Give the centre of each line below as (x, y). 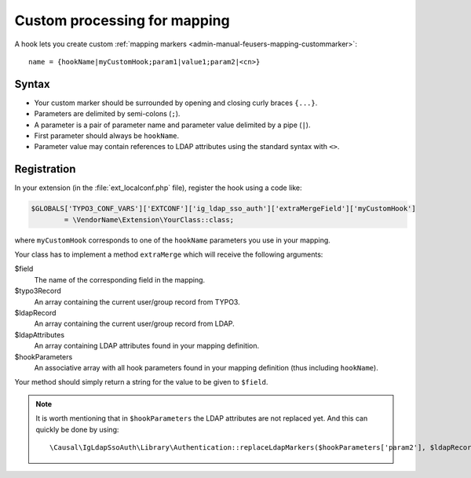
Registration (45, 169)
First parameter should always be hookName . (107, 136)
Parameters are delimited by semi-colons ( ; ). (107, 114)
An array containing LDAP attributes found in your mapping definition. (147, 346)
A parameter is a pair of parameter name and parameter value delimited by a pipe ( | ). (172, 125)
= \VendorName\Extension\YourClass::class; (149, 219)
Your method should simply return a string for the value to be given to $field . (141, 382)
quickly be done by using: (77, 429)
